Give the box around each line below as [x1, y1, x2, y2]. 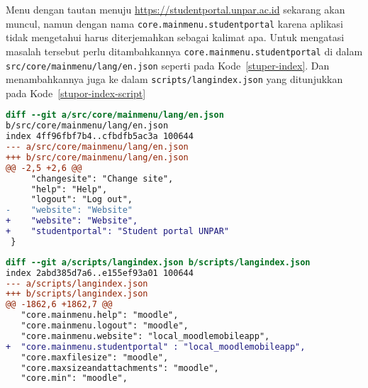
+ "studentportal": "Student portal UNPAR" [6, 226, 229, 237]
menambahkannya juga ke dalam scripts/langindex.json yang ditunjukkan [6, 72, 343, 87]
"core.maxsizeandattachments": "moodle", [21, 362, 219, 373]
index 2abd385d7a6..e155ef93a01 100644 [6, 267, 194, 278]
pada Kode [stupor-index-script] [6, 85, 146, 100]
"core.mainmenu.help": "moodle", [21, 310, 179, 321]
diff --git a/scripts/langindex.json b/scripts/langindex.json [6, 257, 311, 267]
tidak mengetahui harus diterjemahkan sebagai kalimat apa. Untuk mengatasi [6, 30, 345, 45]
